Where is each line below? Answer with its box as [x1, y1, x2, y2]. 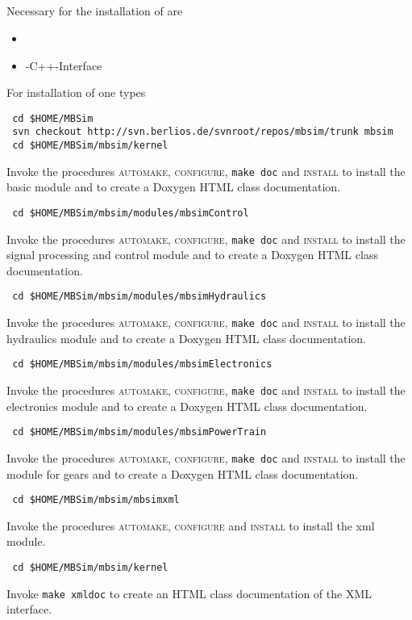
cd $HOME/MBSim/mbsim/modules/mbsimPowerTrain [12, 426, 267, 438]
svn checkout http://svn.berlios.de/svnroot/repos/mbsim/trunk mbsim [12, 126, 393, 138]
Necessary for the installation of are [6, 2, 183, 19]
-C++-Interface [25, 57, 102, 73]
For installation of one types [6, 84, 146, 101]
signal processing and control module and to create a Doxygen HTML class [6, 246, 378, 263]
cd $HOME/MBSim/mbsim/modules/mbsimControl [12, 207, 249, 219]
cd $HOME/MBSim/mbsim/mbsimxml [12, 494, 180, 506]
